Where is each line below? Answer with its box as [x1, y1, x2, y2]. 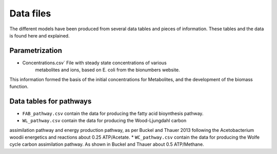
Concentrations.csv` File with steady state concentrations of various [22, 60, 167, 66]
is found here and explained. [9, 32, 70, 38]
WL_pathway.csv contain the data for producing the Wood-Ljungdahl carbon [22, 118, 187, 124]
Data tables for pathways [9, 97, 92, 105]
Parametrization [9, 46, 63, 55]
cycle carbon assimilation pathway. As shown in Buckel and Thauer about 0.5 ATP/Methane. [9, 141, 205, 147]
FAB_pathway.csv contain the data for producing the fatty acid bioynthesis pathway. [22, 110, 204, 117]
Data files [9, 8, 51, 19]
